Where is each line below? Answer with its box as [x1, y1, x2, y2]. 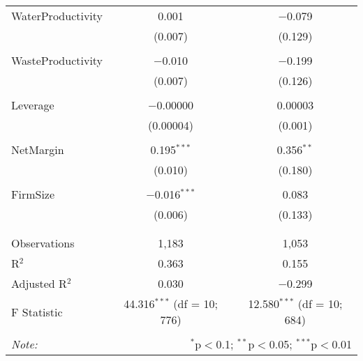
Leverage [11, 97, 54, 113]
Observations [11, 235, 75, 251]
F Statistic [11, 303, 63, 320]
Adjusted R [11, 275, 67, 291]
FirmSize [11, 186, 55, 202]
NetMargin [11, 141, 64, 158]
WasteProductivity [11, 52, 103, 68]
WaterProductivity [11, 8, 103, 24]
